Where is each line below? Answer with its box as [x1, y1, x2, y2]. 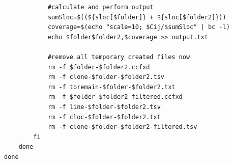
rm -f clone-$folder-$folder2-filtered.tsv [47, 123, 197, 131]
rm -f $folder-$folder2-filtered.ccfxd [47, 93, 183, 101]
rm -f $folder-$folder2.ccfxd [47, 63, 150, 71]
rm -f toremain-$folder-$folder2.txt [47, 83, 176, 91]
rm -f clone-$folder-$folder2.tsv [47, 73, 164, 81]
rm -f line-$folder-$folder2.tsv [47, 103, 161, 111]
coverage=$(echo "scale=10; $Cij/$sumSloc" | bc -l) [47, 23, 230, 31]
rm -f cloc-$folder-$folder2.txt [47, 113, 161, 121]
